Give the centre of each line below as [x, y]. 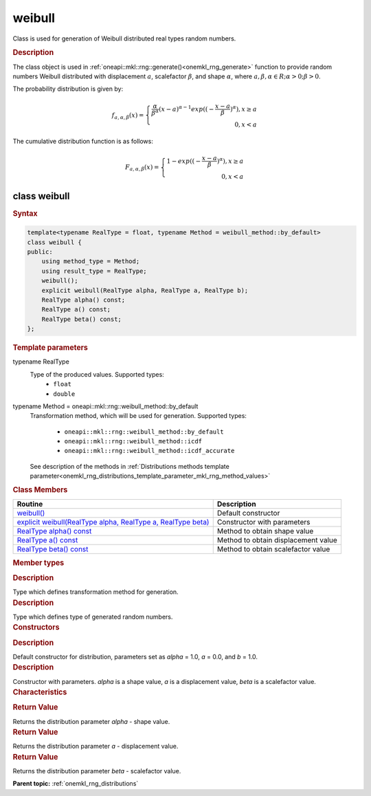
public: [40, 252]
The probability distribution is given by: [68, 89]
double [64, 394]
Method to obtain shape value [265, 531]
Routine [30, 504]
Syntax [25, 213]
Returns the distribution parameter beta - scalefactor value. [97, 771]
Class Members [40, 489]
